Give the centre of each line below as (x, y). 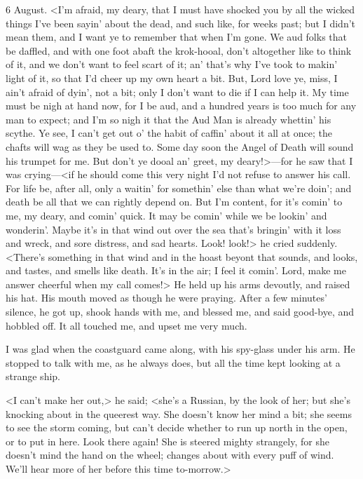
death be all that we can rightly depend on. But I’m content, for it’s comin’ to (174, 202)
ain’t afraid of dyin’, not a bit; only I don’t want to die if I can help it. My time (177, 92)
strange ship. (33, 376)
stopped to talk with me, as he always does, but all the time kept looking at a (173, 362)
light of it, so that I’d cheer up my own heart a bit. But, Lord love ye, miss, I (172, 77)
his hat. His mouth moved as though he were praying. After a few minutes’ (166, 298)
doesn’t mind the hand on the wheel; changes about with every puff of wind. (170, 455)
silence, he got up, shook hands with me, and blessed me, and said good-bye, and (180, 312)
